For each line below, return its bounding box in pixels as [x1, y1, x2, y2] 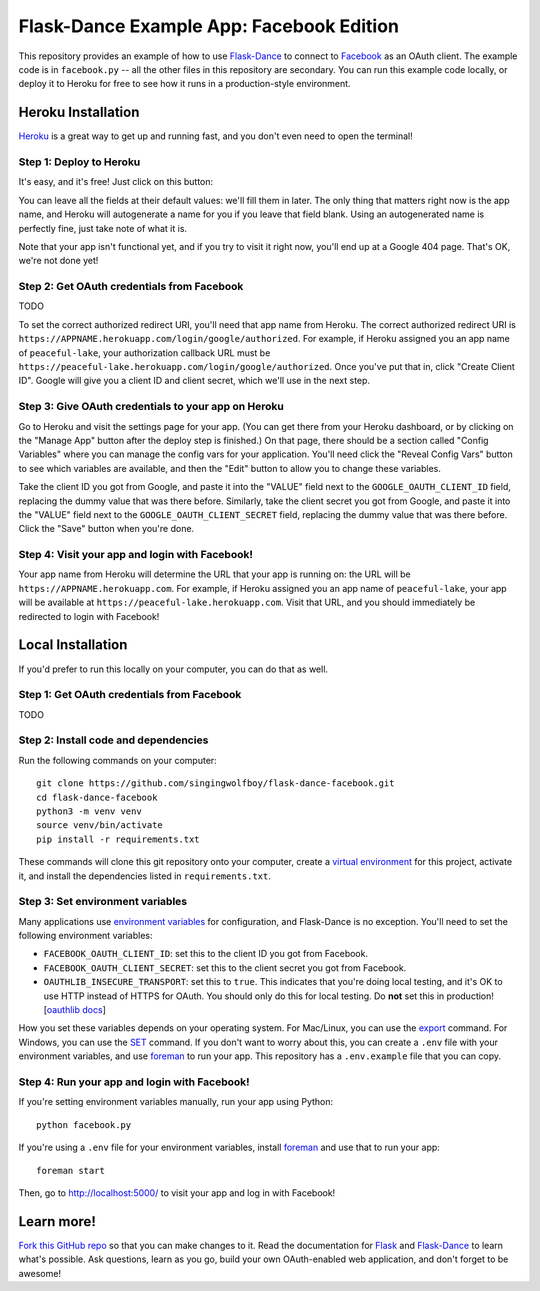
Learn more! [18, 1213, 97, 1230]
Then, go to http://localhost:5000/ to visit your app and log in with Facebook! [18, 1186, 336, 1199]
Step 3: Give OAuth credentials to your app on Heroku [18, 400, 284, 414]
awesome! [18, 1267, 62, 1279]
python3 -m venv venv [36, 805, 142, 817]
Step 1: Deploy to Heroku [18, 155, 141, 169]
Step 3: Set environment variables [18, 895, 188, 909]
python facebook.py [36, 1119, 132, 1130]
